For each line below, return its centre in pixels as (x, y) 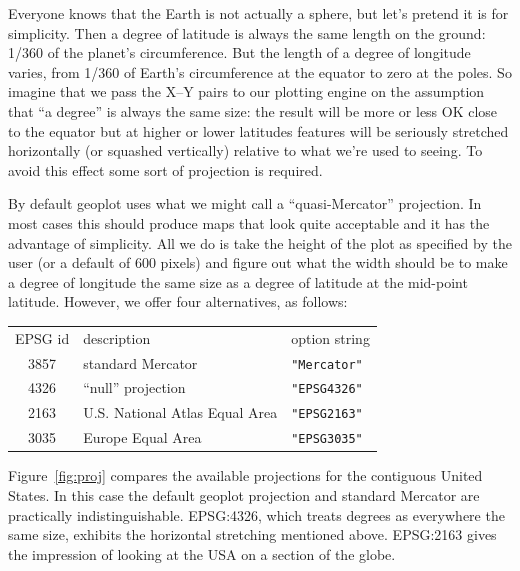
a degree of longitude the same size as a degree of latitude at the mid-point (238, 281)
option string (330, 337)
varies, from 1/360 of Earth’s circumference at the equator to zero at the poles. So (260, 71)
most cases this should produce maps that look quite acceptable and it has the (249, 222)
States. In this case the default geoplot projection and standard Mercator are (244, 494)
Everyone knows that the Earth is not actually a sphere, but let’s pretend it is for (258, 13)
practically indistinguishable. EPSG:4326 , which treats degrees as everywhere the (256, 514)
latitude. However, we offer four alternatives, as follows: (178, 301)
